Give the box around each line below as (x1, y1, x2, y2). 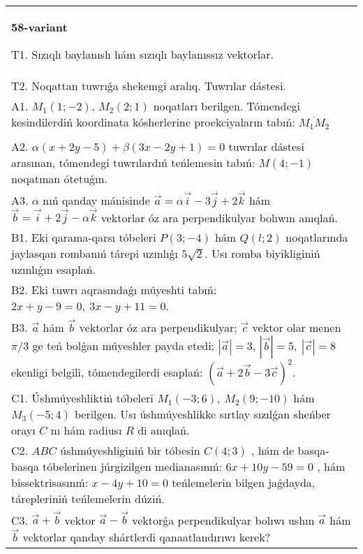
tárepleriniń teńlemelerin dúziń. (11, 490, 165, 506)
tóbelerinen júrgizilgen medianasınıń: (42, 458, 223, 474)
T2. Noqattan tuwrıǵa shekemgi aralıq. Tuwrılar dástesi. (11, 78, 286, 94)
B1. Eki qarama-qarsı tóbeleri (11, 229, 156, 246)
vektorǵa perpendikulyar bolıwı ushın (132, 511, 315, 528)
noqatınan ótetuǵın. (11, 170, 108, 187)
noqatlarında (286, 229, 348, 246)
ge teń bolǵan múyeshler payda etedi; (32, 337, 215, 353)
